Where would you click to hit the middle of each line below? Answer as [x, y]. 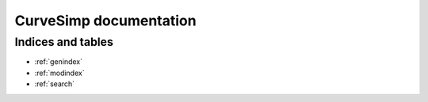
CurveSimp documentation [106, 21]
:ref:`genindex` [59, 62]
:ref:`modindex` [59, 73]
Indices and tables [64, 42]
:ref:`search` [55, 84]
